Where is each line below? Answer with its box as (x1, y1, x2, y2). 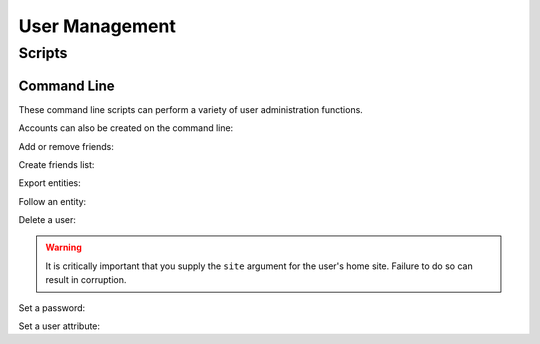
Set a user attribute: (18, 320, 100, 332)
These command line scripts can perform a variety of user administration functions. (18, 103, 364, 115)
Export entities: (18, 177, 81, 189)
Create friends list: (18, 158, 95, 170)
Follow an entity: (18, 195, 87, 207)
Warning (45, 241, 82, 254)
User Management (18, 15, 177, 37)
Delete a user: (18, 214, 77, 226)
